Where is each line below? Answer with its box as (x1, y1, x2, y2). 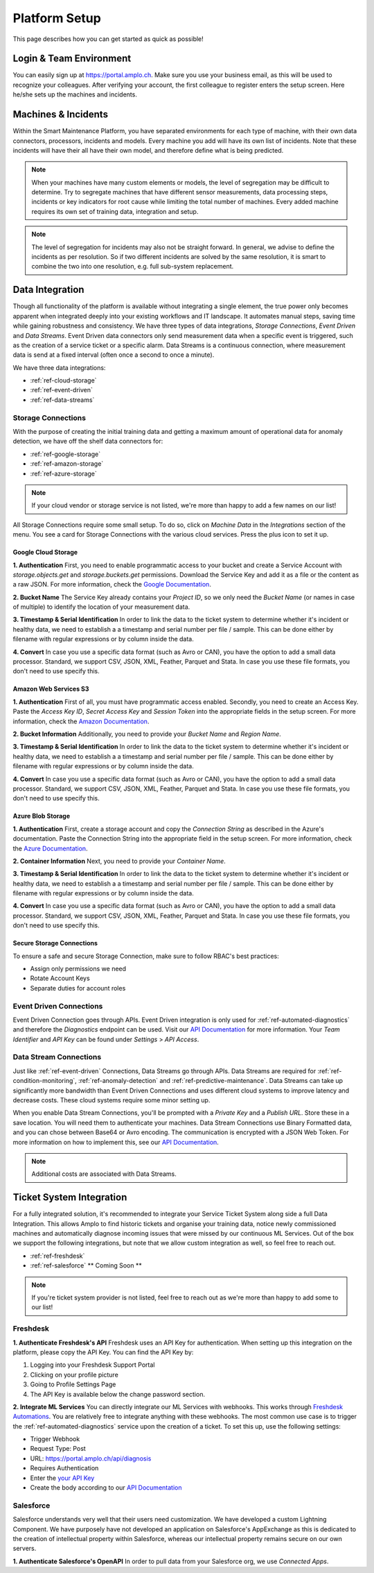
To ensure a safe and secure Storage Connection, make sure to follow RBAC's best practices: (12, 952, 280, 960)
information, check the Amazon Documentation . (12, 717, 150, 725)
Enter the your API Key (30, 1474, 95, 1482)
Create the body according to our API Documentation (30, 1483, 182, 1492)
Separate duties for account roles (30, 984, 126, 992)
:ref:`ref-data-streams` (30, 396, 95, 404)
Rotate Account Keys (30, 974, 90, 982)
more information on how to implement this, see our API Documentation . (12, 1138, 220, 1146)
